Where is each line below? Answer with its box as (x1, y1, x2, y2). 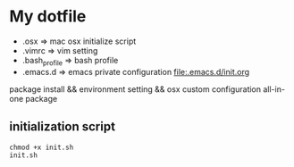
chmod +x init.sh (9, 143, 74, 152)
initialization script (9, 119, 116, 135)
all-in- (263, 83, 286, 95)
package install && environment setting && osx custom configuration (9, 83, 262, 95)
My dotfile (9, 6, 87, 27)
